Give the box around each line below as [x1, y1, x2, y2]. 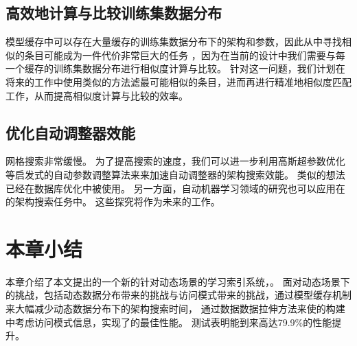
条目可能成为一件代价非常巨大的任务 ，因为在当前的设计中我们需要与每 [24, 47, 345, 62]
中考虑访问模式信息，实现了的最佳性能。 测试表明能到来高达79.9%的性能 [5, 314, 332, 329]
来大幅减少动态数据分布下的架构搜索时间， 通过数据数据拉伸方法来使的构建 [5, 301, 345, 316]
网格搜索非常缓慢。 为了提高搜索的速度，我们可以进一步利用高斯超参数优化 [5, 154, 345, 168]
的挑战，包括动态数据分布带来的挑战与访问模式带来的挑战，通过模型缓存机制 [5, 288, 352, 302]
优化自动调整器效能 [5, 122, 135, 143]
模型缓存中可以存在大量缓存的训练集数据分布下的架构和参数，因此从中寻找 [5, 34, 342, 49]
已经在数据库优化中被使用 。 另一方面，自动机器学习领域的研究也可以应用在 [5, 181, 345, 195]
